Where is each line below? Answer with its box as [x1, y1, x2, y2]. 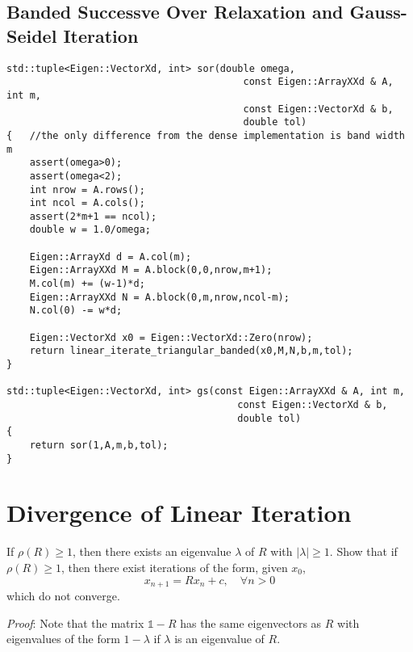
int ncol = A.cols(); [29, 197, 145, 209]
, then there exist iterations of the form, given [61, 559, 288, 575]
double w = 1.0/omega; [29, 224, 151, 236]
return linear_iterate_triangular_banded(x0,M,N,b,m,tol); [29, 345, 353, 357]
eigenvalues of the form [6, 630, 120, 647]
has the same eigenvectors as [180, 614, 322, 631]
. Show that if [329, 543, 398, 560]
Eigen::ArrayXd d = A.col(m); [29, 250, 192, 263]
